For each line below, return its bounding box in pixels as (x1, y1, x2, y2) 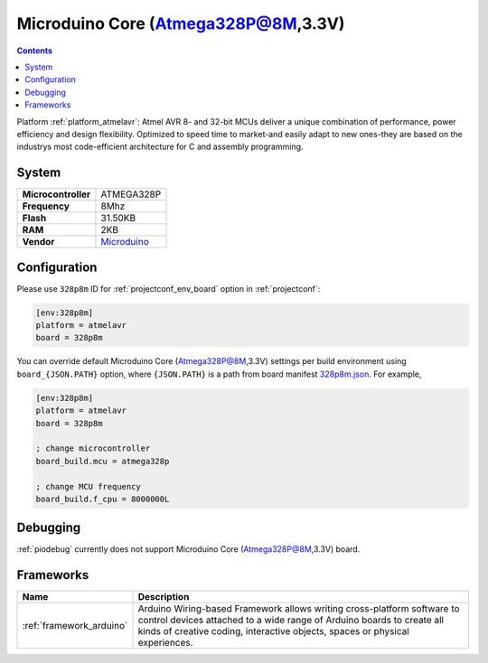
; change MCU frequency (35, 481, 142, 491)
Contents (16, 45, 53, 56)
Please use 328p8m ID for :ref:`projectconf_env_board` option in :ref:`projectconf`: (16, 283, 321, 294)
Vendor (22, 236, 55, 248)
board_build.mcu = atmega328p (35, 456, 170, 466)
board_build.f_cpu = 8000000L (35, 493, 170, 504)
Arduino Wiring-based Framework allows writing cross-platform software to (137, 602, 460, 615)
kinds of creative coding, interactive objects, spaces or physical (137, 625, 410, 638)
